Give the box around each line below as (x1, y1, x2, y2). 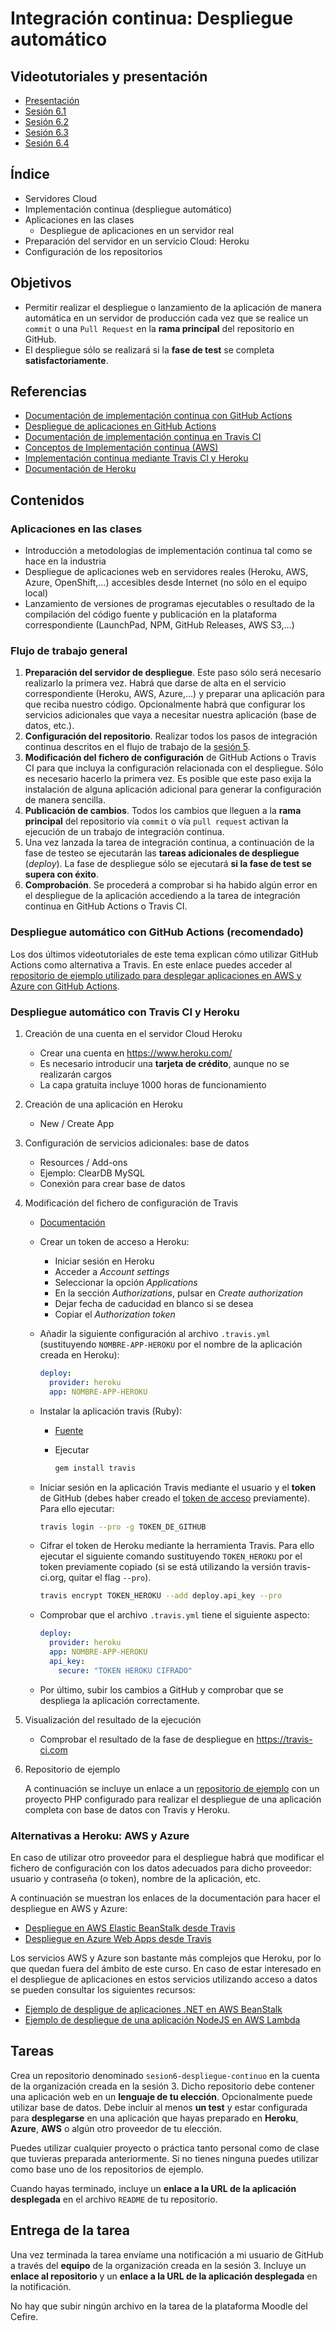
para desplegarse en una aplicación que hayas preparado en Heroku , (10, 2112, 299, 2124)
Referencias (10, 383, 88, 401)
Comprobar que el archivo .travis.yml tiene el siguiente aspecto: (39, 1609, 310, 1621)
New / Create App (39, 1118, 115, 1130)
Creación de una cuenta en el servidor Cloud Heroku (24, 1028, 243, 1040)
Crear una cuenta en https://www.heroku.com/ (39, 1047, 233, 1059)
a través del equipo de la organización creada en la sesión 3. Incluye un (10, 2259, 307, 2271)
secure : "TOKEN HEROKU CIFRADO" (58, 1665, 193, 1676)
